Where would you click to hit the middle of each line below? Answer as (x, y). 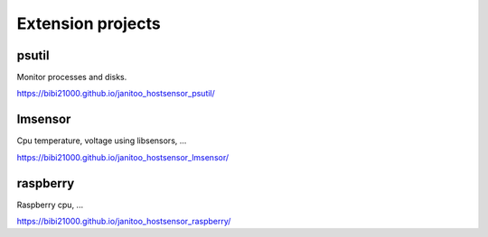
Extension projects (89, 23)
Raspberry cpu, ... (50, 205)
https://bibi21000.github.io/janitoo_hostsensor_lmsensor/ (123, 157)
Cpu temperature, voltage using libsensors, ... (102, 141)
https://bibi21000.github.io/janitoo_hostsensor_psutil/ (116, 94)
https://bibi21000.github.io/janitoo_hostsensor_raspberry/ (124, 222)
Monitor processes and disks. (72, 77)
